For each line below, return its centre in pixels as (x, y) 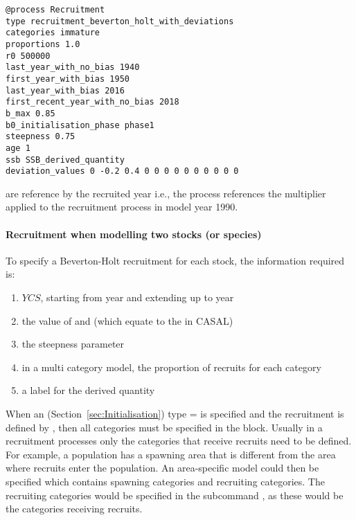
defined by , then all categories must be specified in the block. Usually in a (164, 427)
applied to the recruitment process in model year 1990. (122, 207)
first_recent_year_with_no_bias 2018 (92, 102)
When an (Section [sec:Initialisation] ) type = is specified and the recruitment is (175, 413)
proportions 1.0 (43, 44)
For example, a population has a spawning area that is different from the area (171, 454)
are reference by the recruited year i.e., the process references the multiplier (166, 193)
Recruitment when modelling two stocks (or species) (134, 234)
